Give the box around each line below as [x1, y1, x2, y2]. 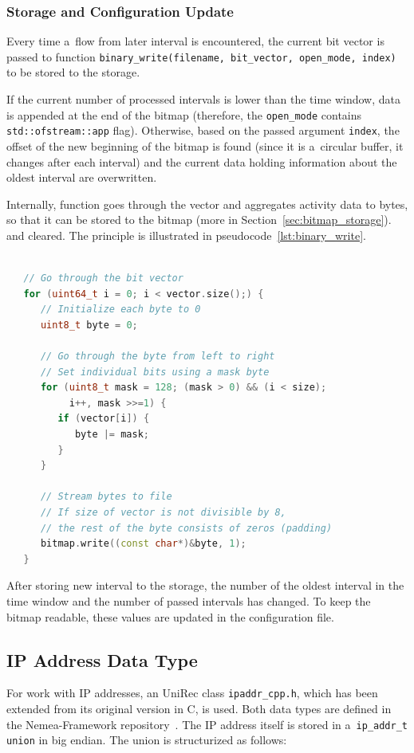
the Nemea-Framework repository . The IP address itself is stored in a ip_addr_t [6, 716, 408, 732]
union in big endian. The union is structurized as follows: [6, 731, 287, 748]
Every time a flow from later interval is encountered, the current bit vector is [6, 33, 384, 49]
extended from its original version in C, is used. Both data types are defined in [6, 700, 392, 717]
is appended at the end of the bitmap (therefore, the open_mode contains [6, 106, 362, 123]
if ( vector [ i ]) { [57, 413, 150, 425]
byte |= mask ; [74, 429, 149, 441]
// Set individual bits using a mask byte [40, 366, 270, 378]
